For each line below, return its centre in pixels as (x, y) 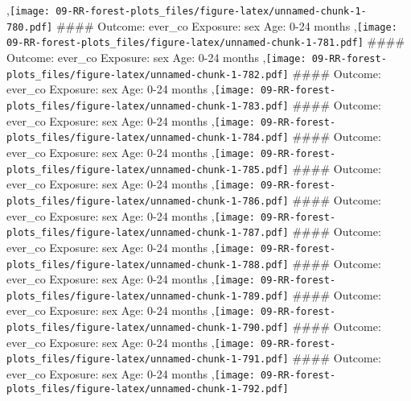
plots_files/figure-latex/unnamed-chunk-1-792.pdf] (148, 389)
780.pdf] (30, 27)
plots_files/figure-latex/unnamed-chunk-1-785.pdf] (148, 169)
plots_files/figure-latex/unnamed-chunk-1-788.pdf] (148, 265)
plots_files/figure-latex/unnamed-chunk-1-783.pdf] (148, 106)
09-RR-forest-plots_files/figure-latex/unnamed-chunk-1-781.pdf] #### (206, 41)
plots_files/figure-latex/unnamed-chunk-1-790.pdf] (148, 328)
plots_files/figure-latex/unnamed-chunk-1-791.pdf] (148, 360)
